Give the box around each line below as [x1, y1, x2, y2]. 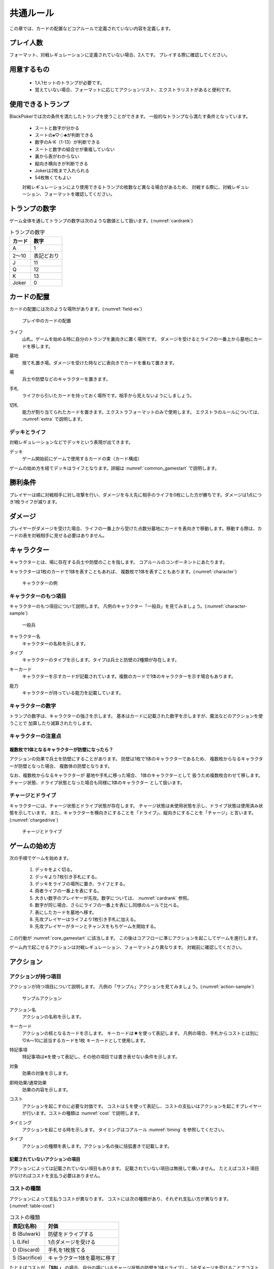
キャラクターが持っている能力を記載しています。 [22, 689, 124, 695]
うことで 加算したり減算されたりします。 [9, 720, 95, 726]
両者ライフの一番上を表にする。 [35, 888, 102, 894]
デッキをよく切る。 [35, 866, 75, 873]
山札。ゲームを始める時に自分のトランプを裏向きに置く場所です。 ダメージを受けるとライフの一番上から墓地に [22, 336, 254, 342]
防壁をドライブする [48, 1230, 94, 1238]
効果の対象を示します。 [22, 1070, 71, 1076]
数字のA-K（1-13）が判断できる [35, 139, 100, 145]
